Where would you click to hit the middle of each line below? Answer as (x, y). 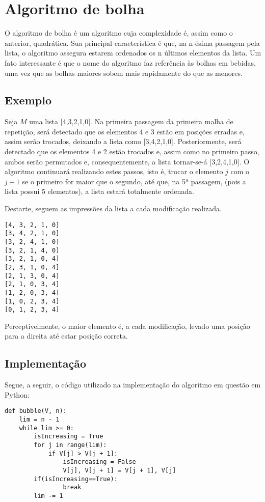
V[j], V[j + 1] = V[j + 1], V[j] (120, 471)
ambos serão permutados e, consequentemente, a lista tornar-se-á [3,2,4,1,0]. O (127, 161)
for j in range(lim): (70, 445)
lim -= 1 (48, 496)
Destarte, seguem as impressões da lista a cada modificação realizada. (113, 208)
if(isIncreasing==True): (76, 479)
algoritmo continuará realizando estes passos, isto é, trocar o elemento (114, 171)
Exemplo (28, 100)
